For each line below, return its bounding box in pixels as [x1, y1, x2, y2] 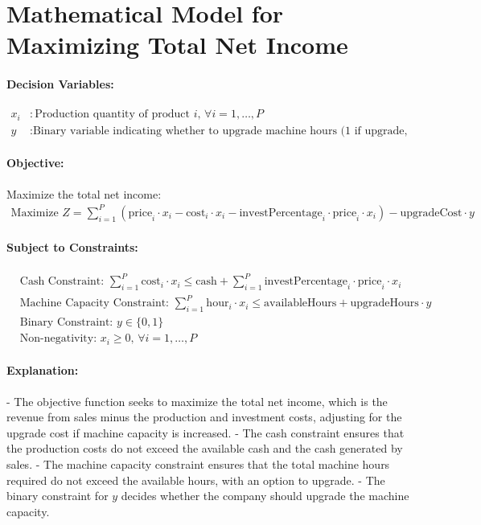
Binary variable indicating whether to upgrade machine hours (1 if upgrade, [32, 125, 408, 137]
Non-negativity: [19, 333, 97, 345]
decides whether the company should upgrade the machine [121, 487, 409, 504]
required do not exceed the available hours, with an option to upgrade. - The [6, 471, 385, 488]
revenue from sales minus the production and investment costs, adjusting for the [6, 408, 402, 425]
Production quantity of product [35, 109, 190, 121]
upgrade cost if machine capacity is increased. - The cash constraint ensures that [6, 424, 405, 441]
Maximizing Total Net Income [6, 28, 348, 61]
